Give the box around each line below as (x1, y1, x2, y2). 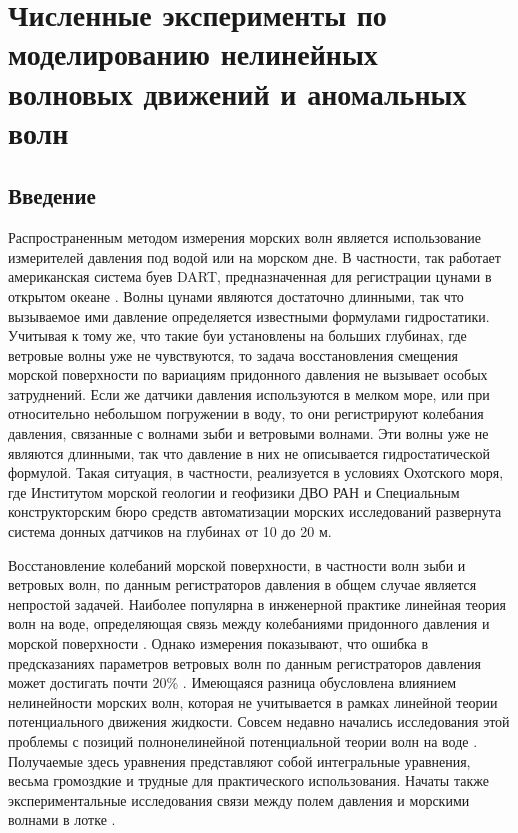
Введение (8, 180, 96, 211)
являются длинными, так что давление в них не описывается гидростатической (8, 442, 490, 463)
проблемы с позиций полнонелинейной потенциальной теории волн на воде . (8, 730, 478, 751)
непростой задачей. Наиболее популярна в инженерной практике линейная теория (8, 593, 506, 614)
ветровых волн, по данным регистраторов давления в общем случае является (8, 574, 477, 595)
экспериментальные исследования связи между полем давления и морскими (8, 789, 470, 810)
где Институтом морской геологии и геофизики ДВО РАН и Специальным (8, 481, 460, 502)
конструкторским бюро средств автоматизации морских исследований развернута (8, 501, 502, 522)
